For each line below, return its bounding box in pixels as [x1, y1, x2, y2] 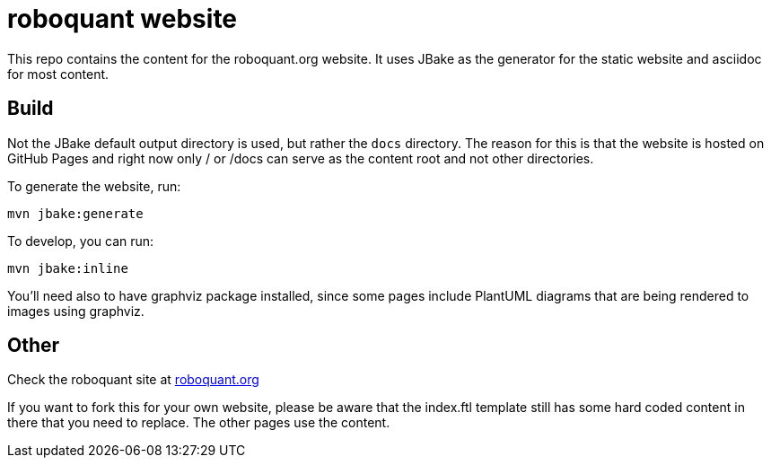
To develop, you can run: [7, 232, 154, 249]
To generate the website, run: [7, 178, 181, 194]
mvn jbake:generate [7, 206, 144, 221]
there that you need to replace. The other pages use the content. [7, 415, 390, 431]
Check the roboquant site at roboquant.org [7, 372, 259, 388]
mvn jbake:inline [7, 260, 128, 276]
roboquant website [7, 4, 238, 34]
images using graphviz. [7, 303, 145, 319]
